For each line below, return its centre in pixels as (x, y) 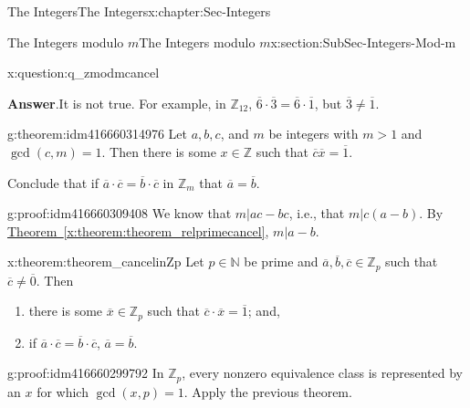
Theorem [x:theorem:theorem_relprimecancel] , (138, 230)
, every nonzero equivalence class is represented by (322, 373)
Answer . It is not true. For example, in (117, 103)
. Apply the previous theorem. (268, 391)
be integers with (313, 134)
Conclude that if (53, 182)
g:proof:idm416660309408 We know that (120, 213)
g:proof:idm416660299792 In (86, 373)
